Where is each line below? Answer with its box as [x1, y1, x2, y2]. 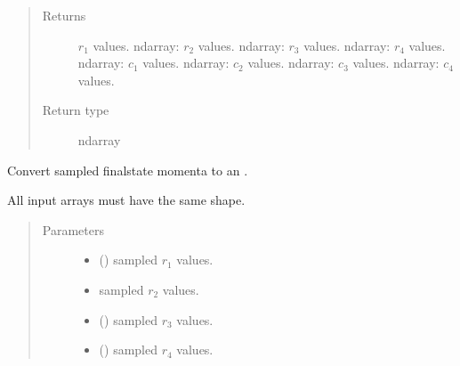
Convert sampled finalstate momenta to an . [7, 160, 248, 179]
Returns [42, 6, 86, 24]
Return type [42, 101, 109, 119]
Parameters [42, 220, 104, 239]
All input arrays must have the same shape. [7, 191, 246, 209]
